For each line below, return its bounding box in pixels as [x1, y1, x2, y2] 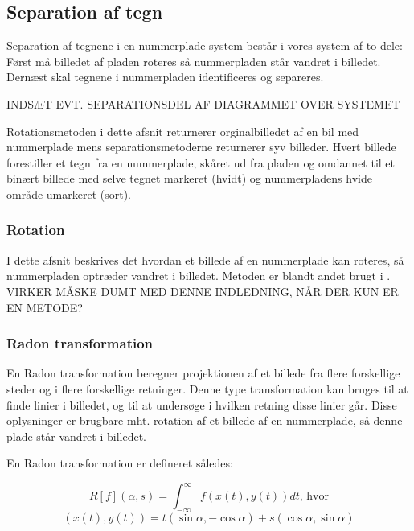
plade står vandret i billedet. [6, 427, 147, 444]
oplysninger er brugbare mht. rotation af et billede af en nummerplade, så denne [6, 412, 403, 429]
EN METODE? [6, 298, 83, 315]
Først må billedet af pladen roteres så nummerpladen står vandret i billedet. [6, 52, 381, 69]
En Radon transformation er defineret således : [6, 455, 233, 471]
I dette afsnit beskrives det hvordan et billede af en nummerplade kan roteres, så [6, 251, 404, 268]
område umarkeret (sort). [6, 185, 132, 202]
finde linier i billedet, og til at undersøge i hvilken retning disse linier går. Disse [6, 396, 397, 413]
